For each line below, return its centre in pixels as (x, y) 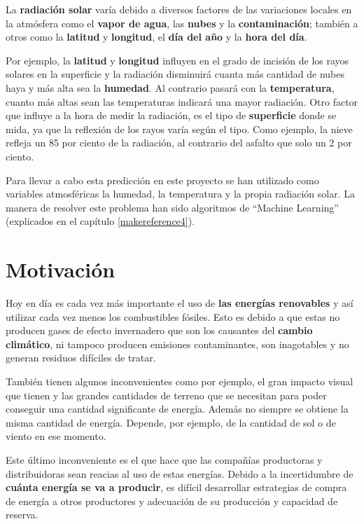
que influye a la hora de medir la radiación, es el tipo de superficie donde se (171, 115)
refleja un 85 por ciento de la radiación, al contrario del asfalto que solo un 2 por (179, 143)
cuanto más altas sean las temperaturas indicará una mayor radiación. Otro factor (182, 101)
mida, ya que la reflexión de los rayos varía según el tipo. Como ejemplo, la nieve (179, 129)
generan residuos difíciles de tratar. (81, 358)
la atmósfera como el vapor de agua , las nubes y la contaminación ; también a (182, 23)
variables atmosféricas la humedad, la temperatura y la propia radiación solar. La (180, 194)
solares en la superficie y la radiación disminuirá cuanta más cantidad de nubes (175, 74)
